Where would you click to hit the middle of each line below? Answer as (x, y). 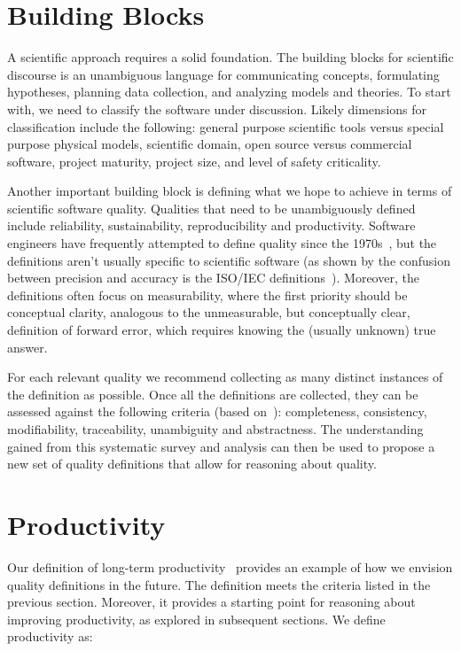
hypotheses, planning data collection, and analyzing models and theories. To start (229, 92)
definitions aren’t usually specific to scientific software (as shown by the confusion (229, 260)
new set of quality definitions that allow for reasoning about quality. (192, 464)
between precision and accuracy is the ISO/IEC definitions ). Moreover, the (213, 278)
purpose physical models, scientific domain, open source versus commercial (210, 144)
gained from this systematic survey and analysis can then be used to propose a (221, 446)
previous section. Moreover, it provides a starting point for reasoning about (211, 602)
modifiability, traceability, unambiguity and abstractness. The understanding (215, 429)
